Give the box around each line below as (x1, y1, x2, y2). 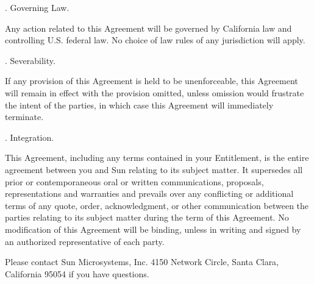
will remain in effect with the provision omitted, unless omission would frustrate (5, 86, 304, 99)
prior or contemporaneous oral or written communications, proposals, (5, 175, 264, 188)
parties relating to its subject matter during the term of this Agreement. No (5, 211, 289, 224)
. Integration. (5, 130, 54, 143)
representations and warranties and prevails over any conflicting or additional (5, 187, 294, 200)
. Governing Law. (5, 1, 70, 13)
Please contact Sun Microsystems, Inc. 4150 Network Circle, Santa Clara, (5, 255, 279, 268)
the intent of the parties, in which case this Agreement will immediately (5, 98, 274, 111)
